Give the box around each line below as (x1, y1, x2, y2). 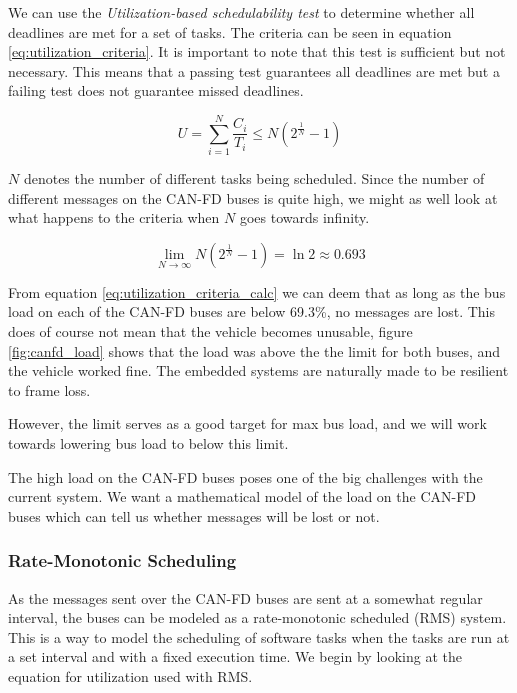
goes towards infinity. (239, 207, 370, 228)
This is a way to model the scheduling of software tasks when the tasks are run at (8, 626, 510, 647)
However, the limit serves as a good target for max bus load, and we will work (8, 413, 487, 434)
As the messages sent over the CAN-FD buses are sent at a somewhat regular (8, 587, 483, 608)
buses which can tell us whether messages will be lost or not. (8, 505, 380, 526)
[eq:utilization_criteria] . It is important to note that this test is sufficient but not (8, 41, 506, 62)
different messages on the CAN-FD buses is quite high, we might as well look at (8, 187, 498, 208)
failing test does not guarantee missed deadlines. (8, 80, 304, 101)
